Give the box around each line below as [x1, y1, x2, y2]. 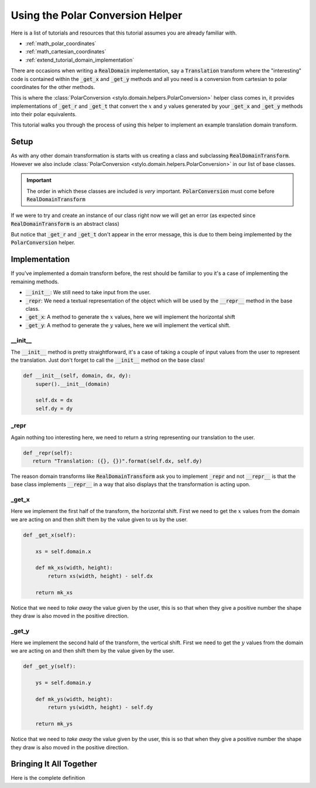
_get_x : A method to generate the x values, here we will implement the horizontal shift [25, 314, 235, 321]
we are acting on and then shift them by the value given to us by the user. [11, 516, 188, 523]
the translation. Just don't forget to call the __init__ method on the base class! [11, 356, 205, 364]
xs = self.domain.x [35, 548, 92, 555]
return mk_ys [35, 721, 73, 727]
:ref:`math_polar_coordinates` [25, 40, 97, 47]
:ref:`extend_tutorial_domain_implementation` [25, 56, 135, 63]
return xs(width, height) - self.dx [47, 572, 153, 579]
